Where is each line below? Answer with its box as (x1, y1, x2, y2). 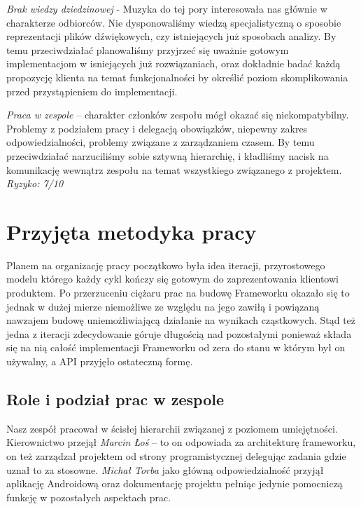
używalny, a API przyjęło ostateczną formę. (6, 354, 193, 368)
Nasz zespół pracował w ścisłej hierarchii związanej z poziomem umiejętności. (6, 421, 338, 435)
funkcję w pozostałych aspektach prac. (6, 489, 171, 504)
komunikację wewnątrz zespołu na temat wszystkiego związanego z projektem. (6, 162, 342, 177)
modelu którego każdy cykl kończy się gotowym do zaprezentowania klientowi (6, 271, 339, 286)
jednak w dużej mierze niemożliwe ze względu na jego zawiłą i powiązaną (6, 299, 320, 313)
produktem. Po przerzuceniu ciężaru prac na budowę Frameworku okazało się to (6, 285, 350, 300)
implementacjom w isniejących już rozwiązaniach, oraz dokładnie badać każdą (6, 56, 341, 71)
